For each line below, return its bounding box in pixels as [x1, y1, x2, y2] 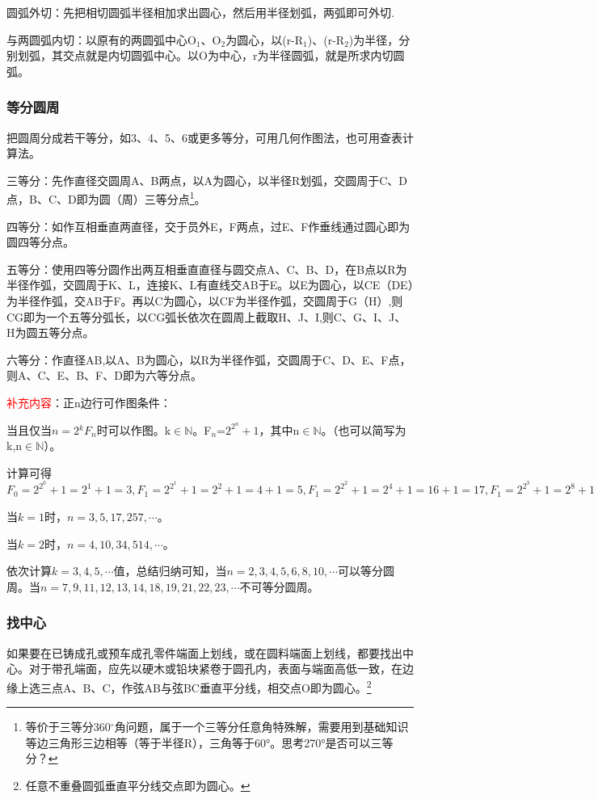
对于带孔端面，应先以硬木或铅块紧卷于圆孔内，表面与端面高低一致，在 [28, 660, 402, 677]
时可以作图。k [96, 421, 171, 438]
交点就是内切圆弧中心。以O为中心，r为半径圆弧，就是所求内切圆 [62, 47, 405, 64]
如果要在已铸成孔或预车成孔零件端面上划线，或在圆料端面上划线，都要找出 [6, 644, 402, 661]
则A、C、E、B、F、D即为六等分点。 [6, 367, 202, 384]
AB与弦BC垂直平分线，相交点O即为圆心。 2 [144, 676, 372, 696]
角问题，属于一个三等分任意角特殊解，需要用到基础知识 [114, 718, 409, 735]
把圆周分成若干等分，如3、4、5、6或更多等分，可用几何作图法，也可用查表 [6, 128, 402, 145]
